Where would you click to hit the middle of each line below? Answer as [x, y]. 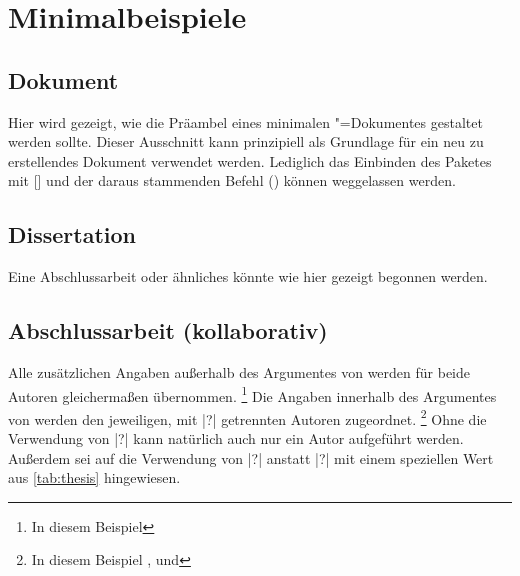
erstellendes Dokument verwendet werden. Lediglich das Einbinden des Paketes [250, 160]
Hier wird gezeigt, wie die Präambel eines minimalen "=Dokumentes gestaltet [245, 121]
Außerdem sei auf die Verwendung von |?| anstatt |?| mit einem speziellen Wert [251, 457]
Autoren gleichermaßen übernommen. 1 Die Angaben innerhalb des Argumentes [252, 394]
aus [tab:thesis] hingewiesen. [94, 477]
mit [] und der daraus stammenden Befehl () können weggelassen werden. [232, 180]
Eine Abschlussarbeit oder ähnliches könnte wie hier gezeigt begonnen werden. [248, 276]
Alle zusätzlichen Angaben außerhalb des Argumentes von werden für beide [239, 371]
